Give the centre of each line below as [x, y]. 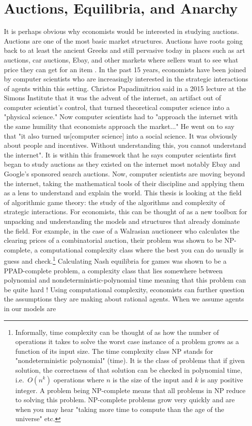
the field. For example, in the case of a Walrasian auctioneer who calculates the [122, 230]
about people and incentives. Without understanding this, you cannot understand [125, 145]
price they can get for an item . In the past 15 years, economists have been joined [125, 69]
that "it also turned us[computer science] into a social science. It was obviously [121, 135]
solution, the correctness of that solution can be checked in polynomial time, [129, 370]
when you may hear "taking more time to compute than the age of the [120, 409]
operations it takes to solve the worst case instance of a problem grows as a [127, 341]
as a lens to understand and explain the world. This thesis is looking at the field [123, 193]
